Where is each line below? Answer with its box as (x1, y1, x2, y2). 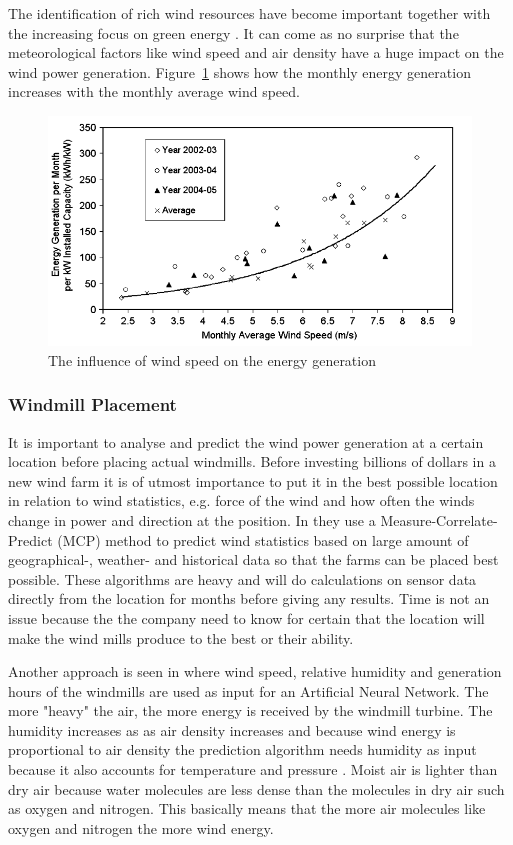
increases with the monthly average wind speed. (8, 81, 300, 102)
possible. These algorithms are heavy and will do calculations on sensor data (8, 568, 477, 589)
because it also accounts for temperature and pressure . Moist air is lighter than (8, 759, 498, 780)
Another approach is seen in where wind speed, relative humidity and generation (8, 661, 502, 682)
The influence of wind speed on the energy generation (48, 349, 376, 370)
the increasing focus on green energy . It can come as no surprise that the (8, 22, 459, 43)
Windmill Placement (8, 392, 177, 417)
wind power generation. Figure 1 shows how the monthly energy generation (8, 61, 471, 82)
